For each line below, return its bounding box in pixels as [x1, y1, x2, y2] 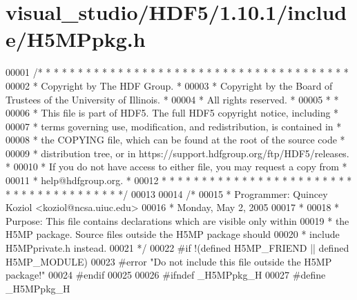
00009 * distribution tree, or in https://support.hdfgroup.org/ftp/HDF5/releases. [6, 146, 349, 160]
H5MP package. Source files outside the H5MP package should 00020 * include [6, 227, 340, 241]
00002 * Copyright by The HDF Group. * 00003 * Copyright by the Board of [6, 78, 333, 92]
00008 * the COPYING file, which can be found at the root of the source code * [6, 132, 345, 147]
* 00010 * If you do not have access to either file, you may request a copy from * [6, 159, 347, 174]
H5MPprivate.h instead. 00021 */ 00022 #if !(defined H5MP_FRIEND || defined [6, 241, 349, 255]
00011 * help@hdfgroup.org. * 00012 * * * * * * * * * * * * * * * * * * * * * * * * [6, 173, 352, 188]
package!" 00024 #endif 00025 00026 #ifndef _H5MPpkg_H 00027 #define [6, 268, 326, 282]
